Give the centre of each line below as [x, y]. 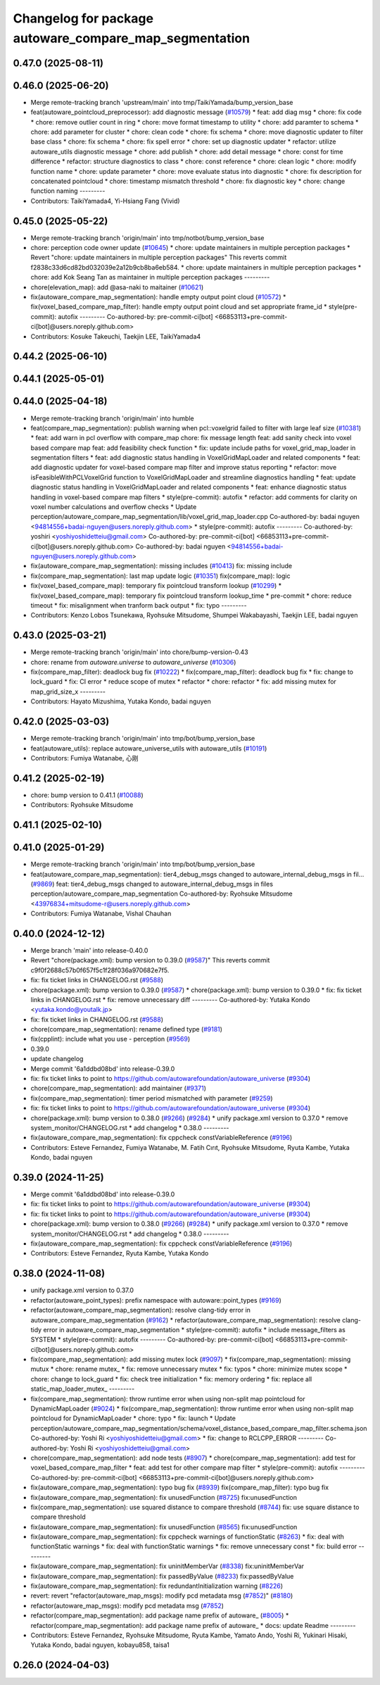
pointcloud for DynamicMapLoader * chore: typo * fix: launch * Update [133, 1418]
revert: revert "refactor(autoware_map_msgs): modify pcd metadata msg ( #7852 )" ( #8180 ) [162, 1596]
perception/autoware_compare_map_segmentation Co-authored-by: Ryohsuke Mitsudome [161, 894]
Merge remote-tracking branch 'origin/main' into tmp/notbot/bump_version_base [147, 238]
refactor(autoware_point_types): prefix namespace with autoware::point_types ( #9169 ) [156, 1300]
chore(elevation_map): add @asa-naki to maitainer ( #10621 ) [117, 287]
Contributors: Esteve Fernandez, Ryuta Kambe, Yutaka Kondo [120, 1253]
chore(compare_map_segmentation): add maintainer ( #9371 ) [119, 1089]
